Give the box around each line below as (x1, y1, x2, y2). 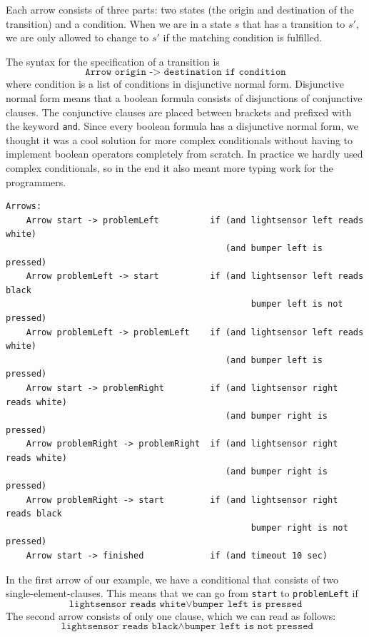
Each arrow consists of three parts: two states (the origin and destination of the (6, 2, 354, 16)
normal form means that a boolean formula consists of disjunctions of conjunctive (6, 90, 363, 105)
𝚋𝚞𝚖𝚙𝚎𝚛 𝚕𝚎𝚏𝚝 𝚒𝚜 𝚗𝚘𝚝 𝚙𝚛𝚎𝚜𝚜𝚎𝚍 (184, 621, 313, 632)
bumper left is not (251, 299, 343, 310)
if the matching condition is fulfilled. (163, 30, 323, 45)
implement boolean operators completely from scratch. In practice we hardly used (6, 146, 363, 161)
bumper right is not (251, 522, 348, 533)
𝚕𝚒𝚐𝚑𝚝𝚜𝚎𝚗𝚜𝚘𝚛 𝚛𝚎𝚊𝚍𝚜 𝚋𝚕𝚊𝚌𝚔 (61, 621, 178, 632)
